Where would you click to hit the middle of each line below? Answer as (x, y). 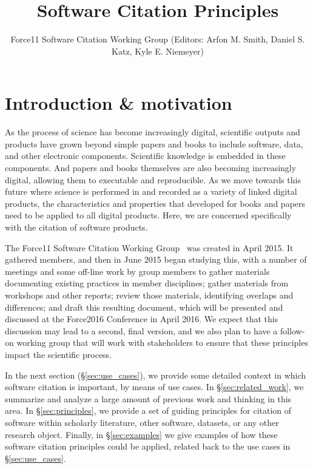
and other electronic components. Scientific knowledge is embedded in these (145, 156)
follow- (292, 330)
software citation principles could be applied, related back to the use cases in (148, 446)
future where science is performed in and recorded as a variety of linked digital (151, 191)
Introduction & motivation (119, 103)
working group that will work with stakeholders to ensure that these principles (162, 342)
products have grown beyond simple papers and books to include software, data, (154, 143)
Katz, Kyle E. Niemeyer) (158, 51)
